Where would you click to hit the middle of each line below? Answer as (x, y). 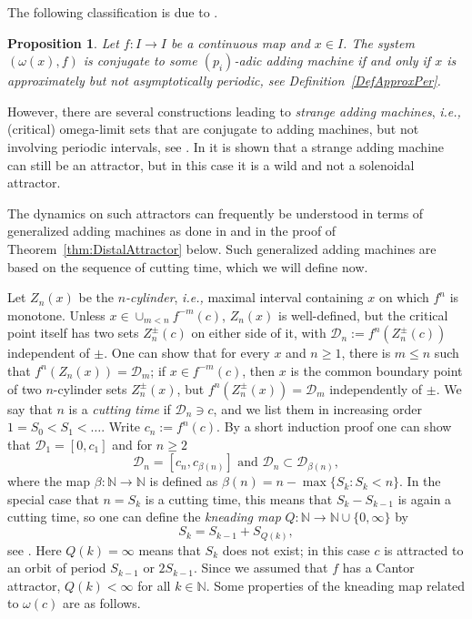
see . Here (35, 549)
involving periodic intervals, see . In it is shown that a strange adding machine (226, 146)
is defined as (184, 481)
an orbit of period (57, 568)
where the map (49, 481)
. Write (121, 426)
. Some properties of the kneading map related (336, 585)
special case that (53, 498)
